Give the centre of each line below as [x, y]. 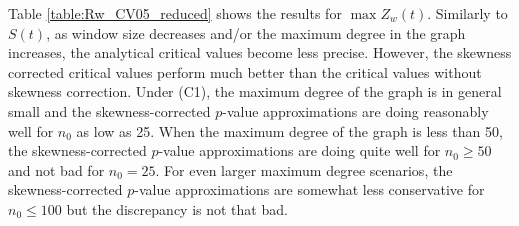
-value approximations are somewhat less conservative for [309, 189]
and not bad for [56, 169]
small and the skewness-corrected [109, 110]
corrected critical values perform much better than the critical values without [245, 71]
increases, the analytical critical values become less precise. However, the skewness [260, 52]
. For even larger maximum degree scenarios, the [304, 169]
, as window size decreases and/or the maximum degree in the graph [256, 32]
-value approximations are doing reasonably [355, 110]
